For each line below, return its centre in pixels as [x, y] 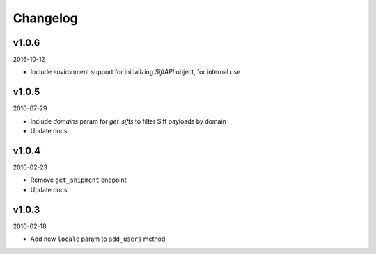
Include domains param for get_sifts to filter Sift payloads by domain [128, 121]
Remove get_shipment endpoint [78, 180]
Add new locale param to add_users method [98, 239]
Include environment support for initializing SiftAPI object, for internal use [135, 72]
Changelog [45, 18]
